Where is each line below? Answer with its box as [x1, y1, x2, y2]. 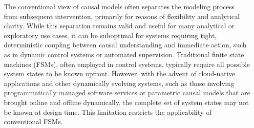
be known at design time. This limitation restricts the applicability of [4, 107, 212, 117]
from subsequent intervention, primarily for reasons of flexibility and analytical [4, 11, 240, 21]
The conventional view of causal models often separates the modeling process [4, 1, 234, 11]
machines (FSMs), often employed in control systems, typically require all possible [4, 59, 250, 69]
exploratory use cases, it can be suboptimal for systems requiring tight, [4, 30, 217, 40]
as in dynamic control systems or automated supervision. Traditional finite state [4, 49, 244, 59]
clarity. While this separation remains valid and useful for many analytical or [4, 21, 234, 31]
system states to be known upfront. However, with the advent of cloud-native [4, 68, 235, 79]
